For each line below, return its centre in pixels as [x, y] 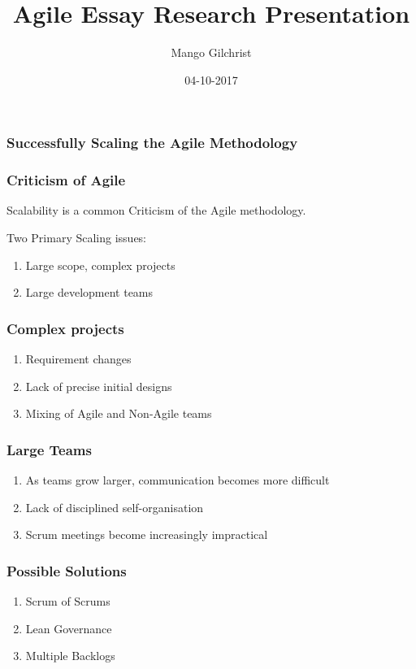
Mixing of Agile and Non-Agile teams [119, 413]
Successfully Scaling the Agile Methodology [152, 143]
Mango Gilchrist [211, 52]
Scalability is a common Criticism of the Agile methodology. [156, 210]
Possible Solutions [67, 570]
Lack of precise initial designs [99, 386]
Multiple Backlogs [70, 656]
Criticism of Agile [66, 180]
